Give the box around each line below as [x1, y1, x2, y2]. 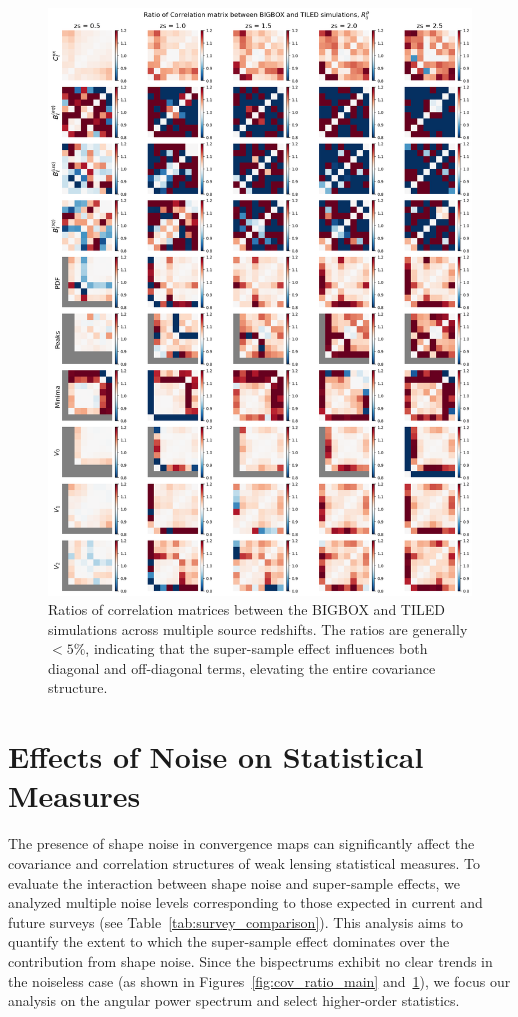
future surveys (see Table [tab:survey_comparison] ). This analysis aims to [8, 911, 464, 932]
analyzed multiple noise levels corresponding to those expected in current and [8, 892, 483, 913]
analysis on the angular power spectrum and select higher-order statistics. [8, 990, 460, 1011]
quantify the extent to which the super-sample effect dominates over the [8, 931, 450, 952]
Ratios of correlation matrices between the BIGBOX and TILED [48, 599, 445, 620]
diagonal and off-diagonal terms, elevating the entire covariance [48, 657, 436, 678]
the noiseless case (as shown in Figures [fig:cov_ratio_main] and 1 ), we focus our [8, 970, 511, 991]
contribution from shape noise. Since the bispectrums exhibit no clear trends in [8, 950, 493, 971]
